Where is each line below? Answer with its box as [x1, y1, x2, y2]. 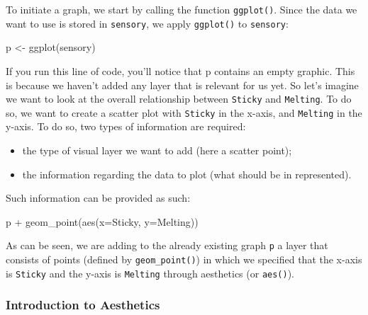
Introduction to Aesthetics [6, 296, 160, 314]
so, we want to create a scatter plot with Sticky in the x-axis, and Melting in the [6, 105, 362, 120]
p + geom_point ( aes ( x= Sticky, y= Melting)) [6, 214, 199, 229]
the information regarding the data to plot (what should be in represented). [22, 166, 352, 181]
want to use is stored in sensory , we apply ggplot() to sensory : [6, 16, 289, 30]
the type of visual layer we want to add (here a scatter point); [22, 143, 292, 157]
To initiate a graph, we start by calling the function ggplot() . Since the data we [6, 2, 357, 16]
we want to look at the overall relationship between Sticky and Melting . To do [6, 91, 352, 106]
